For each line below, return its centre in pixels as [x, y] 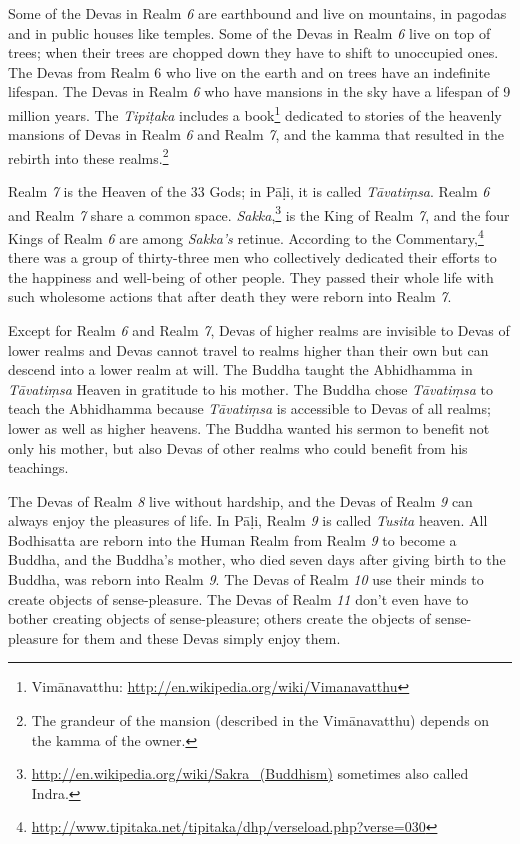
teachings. [38, 467]
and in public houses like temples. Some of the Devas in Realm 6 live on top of [249, 32]
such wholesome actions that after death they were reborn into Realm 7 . [230, 296]
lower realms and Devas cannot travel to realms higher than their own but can [248, 349]
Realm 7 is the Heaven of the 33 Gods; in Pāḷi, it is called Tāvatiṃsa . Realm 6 [249, 191]
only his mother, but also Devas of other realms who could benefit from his [238, 447]
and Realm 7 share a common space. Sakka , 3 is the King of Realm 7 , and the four [259, 213]
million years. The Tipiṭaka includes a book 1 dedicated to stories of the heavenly [255, 113]
